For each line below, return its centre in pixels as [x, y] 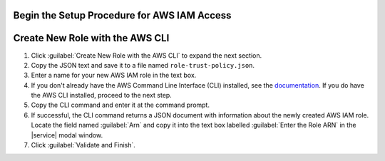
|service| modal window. [67, 135]
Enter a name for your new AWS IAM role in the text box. [114, 76]
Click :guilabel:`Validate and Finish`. [83, 145]
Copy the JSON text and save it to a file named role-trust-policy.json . [143, 65]
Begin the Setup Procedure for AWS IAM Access [122, 15]
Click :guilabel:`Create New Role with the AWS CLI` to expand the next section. [147, 55]
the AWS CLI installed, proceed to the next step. [102, 95]
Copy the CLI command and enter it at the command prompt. [120, 105]
